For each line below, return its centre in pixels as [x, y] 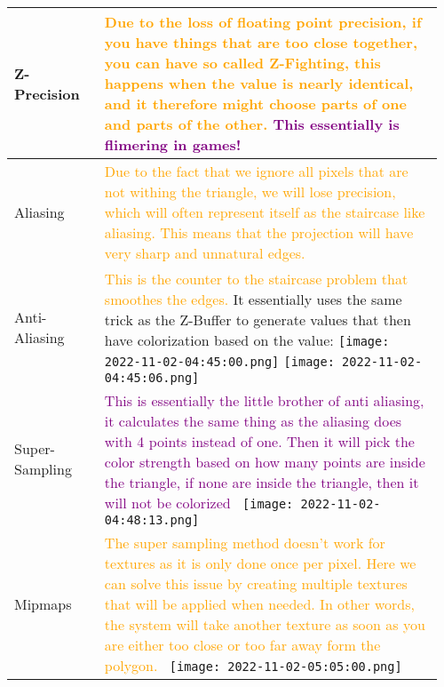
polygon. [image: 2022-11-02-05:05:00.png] [253, 665]
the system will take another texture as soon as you [265, 624]
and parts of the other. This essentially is [252, 124]
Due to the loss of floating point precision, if [263, 22]
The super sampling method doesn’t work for [245, 543]
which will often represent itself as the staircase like [265, 212]
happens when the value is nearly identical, [259, 83]
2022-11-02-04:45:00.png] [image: [219, 362]
